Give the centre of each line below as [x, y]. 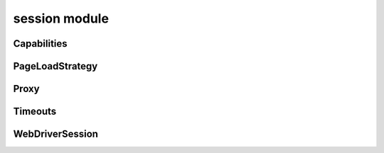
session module [61, 18]
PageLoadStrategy [55, 66]
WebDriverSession [56, 134]
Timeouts [35, 112]
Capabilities [40, 44]
